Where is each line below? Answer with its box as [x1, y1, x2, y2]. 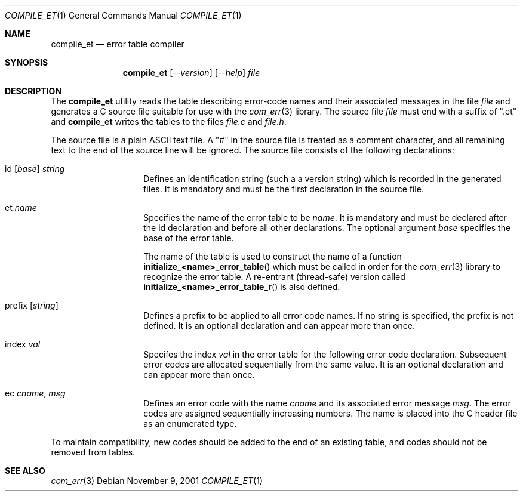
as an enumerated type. [143, 418, 237, 429]
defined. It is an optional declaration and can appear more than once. [143, 321, 416, 331]
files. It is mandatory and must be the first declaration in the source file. [143, 184, 424, 194]
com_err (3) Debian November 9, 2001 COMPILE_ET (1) [51, 476, 263, 486]
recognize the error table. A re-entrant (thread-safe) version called [143, 272, 405, 282]
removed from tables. [51, 447, 136, 457]
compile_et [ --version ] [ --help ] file [122, 67, 260, 78]
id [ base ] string [5, 164, 65, 174]
